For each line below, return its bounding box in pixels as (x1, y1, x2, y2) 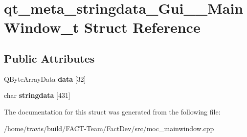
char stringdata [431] (4, 90, 70, 100)
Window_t (4, 17, 79, 37)
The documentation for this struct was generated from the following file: (4, 106, 221, 116)
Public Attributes (4, 50, 95, 66)
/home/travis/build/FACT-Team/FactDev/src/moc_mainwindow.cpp (4, 123, 214, 133)
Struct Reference (84, 17, 201, 37)
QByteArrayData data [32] (4, 73, 86, 84)
